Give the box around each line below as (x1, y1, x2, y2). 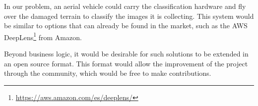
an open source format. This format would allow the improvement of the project (4, 58, 248, 68)
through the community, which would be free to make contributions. (4, 68, 211, 78)
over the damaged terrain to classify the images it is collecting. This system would (4, 10, 254, 21)
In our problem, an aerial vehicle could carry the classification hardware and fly (4, 1, 246, 11)
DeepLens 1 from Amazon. (4, 30, 82, 42)
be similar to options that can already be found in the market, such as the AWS (4, 20, 248, 31)
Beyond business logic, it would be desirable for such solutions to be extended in (4, 49, 249, 59)
